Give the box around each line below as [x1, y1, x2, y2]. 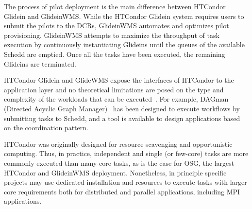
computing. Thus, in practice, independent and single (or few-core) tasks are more [4, 148, 249, 158]
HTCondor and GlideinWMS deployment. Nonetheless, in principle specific [4, 167, 227, 177]
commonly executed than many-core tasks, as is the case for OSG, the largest [4, 157, 235, 168]
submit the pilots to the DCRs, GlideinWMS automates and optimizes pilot [4, 20, 229, 31]
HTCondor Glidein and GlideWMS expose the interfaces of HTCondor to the [4, 75, 234, 85]
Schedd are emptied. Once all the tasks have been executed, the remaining [4, 49, 225, 59]
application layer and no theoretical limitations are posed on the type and [4, 84, 224, 94]
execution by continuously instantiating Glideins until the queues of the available [4, 39, 245, 50]
